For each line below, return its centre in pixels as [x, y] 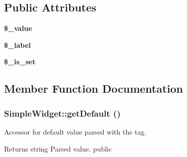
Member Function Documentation [94, 88]
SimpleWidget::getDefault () [62, 113]
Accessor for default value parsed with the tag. [75, 131]
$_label [17, 45]
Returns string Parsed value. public [58, 148]
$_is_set [20, 62]
